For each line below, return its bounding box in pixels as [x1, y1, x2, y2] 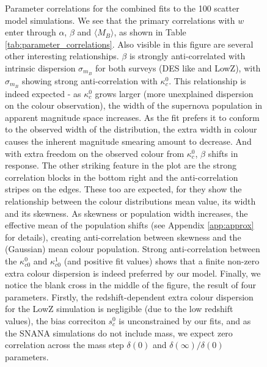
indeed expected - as [5, 87, 81, 100]
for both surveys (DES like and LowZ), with [95, 61, 261, 74]
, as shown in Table [114, 26, 186, 38]
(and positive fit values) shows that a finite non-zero [64, 255, 260, 267]
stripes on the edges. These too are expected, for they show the [5, 183, 242, 195]
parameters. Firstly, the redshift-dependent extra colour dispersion [5, 290, 254, 303]
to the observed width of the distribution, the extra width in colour [5, 123, 257, 136]
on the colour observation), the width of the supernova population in [5, 99, 263, 112]
